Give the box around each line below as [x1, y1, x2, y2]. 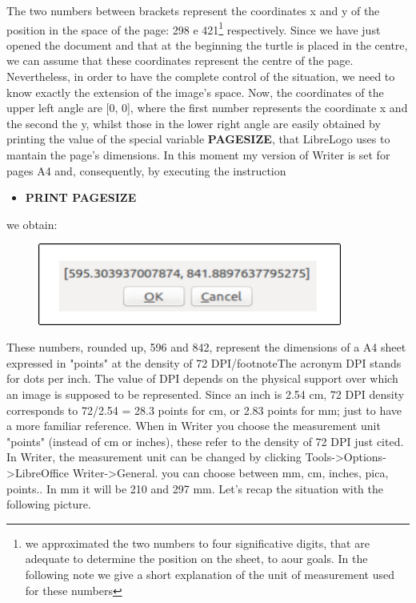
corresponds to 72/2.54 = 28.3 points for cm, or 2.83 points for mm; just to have [6, 401, 402, 418]
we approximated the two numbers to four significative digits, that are [25, 534, 370, 551]
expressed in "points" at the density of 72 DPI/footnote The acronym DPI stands [6, 354, 402, 371]
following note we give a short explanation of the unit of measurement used [25, 565, 394, 582]
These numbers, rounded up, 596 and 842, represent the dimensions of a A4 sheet [6, 339, 406, 356]
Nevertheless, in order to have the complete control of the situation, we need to [6, 68, 395, 85]
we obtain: [6, 215, 58, 232]
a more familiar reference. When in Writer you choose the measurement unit [6, 417, 381, 434]
